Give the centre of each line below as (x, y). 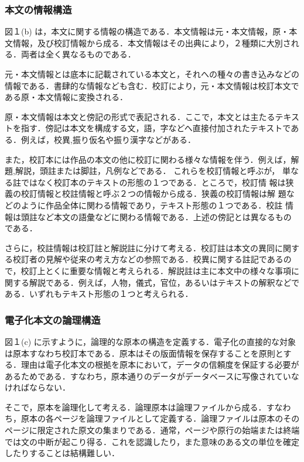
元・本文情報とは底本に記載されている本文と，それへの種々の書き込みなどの (152, 74)
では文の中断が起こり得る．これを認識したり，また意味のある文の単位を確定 (152, 441)
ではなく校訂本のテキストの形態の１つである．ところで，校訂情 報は (153, 182)
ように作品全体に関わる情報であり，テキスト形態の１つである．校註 (152, 205)
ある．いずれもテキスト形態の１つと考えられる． (99, 294)
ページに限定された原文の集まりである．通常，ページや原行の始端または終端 (152, 430)
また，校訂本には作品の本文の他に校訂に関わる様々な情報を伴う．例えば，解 (152, 159)
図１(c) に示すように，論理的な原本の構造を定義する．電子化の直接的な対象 (151, 341)
